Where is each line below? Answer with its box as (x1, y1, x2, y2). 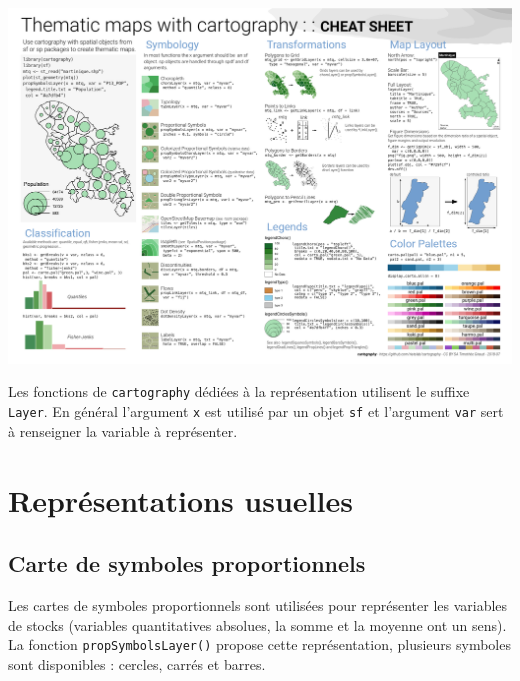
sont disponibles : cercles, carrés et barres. (8, 653, 266, 674)
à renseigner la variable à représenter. (8, 420, 238, 441)
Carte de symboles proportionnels (8, 548, 366, 579)
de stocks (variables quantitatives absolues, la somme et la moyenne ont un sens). (8, 614, 507, 635)
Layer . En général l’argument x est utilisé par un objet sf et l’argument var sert (8, 401, 504, 422)
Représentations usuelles (8, 479, 353, 520)
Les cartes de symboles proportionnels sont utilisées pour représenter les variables (8, 594, 508, 615)
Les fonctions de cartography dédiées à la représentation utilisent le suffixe (8, 381, 470, 402)
